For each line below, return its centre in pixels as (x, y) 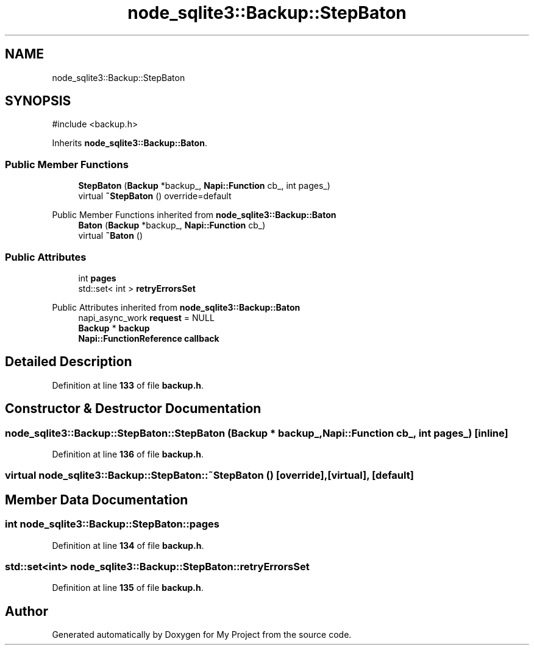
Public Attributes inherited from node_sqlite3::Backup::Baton (176, 307)
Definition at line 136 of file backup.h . (128, 454)
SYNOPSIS (38, 101)
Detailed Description (69, 362)
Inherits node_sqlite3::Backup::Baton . (130, 143)
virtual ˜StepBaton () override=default (155, 196)
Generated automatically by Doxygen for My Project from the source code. (202, 635)
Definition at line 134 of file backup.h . (128, 545)
